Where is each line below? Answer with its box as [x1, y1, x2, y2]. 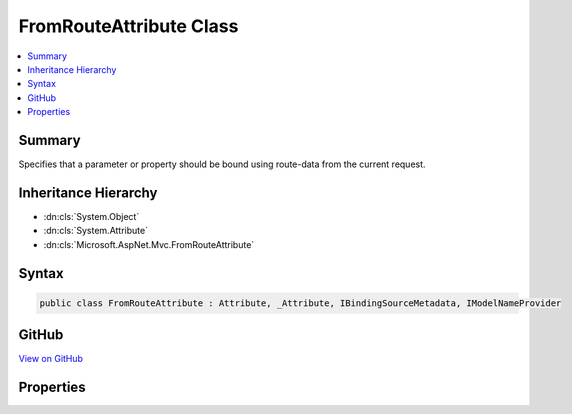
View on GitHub [18, 353, 84, 365]
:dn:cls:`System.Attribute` [43, 225, 149, 237]
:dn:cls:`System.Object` [43, 210, 140, 222]
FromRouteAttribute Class [18, 15, 239, 37]
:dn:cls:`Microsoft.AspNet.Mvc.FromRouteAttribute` [43, 238, 255, 250]
